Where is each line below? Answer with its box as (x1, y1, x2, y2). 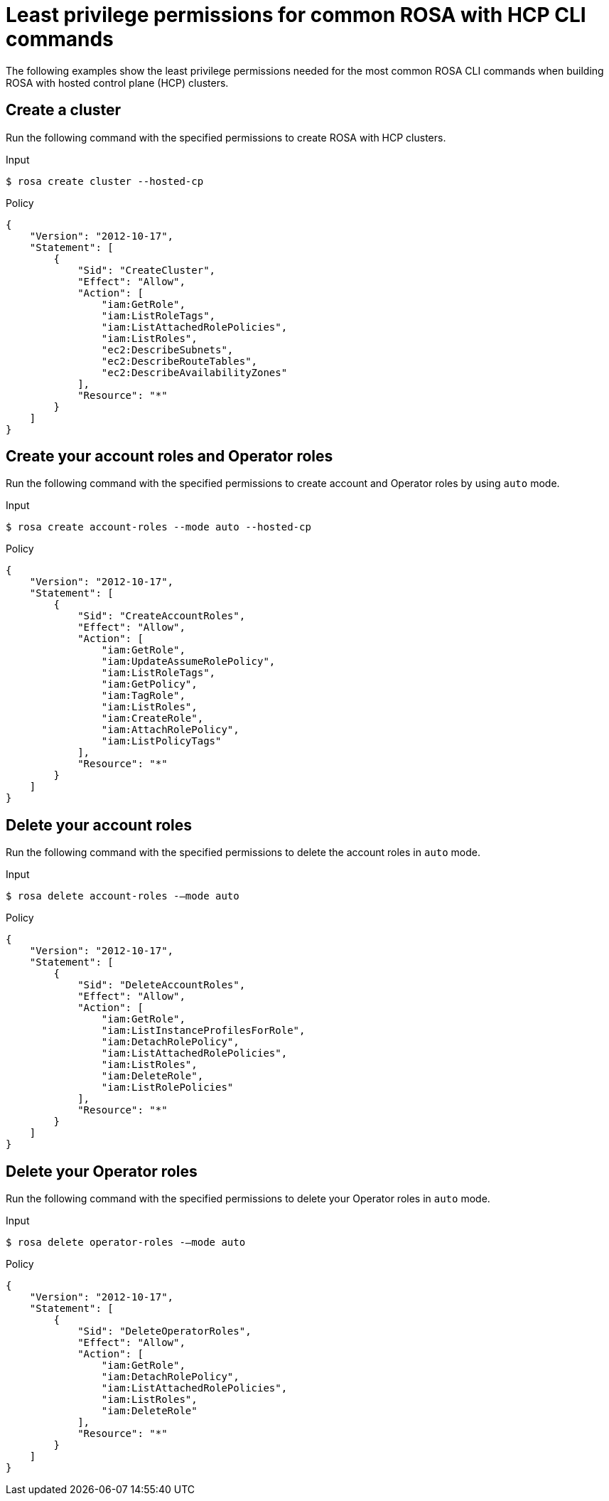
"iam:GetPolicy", (101, 678, 198, 690)
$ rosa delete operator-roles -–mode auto (6, 1236, 246, 1249)
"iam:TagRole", (101, 690, 185, 702)
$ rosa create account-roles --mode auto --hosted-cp (6, 521, 311, 533)
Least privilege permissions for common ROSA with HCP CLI (6, 3, 586, 27)
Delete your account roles (6, 816, 193, 834)
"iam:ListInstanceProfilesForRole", (101, 1025, 306, 1037)
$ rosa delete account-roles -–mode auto (6, 890, 239, 902)
